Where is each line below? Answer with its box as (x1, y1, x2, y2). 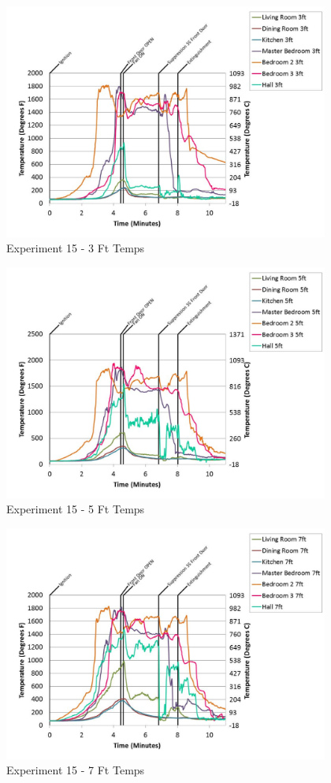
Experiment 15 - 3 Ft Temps (6, 240, 145, 256)
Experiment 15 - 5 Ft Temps (6, 501, 145, 517)
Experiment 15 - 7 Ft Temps (6, 762, 145, 778)
